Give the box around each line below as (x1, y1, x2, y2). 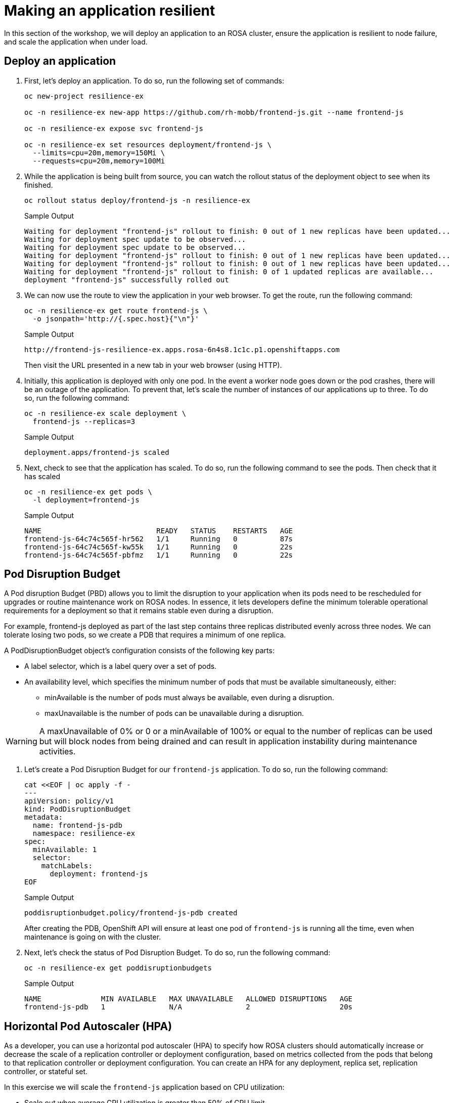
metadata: (24, 813, 63, 822)
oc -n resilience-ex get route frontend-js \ (24, 306, 208, 315)
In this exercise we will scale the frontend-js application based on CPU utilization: (4, 1083, 285, 1092)
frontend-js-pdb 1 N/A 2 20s (24, 1003, 353, 1011)
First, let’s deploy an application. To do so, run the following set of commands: (24, 76, 285, 85)
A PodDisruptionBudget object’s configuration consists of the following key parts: (4, 646, 275, 655)
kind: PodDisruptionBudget (24, 805, 131, 814)
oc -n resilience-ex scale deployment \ (24, 409, 187, 417)
